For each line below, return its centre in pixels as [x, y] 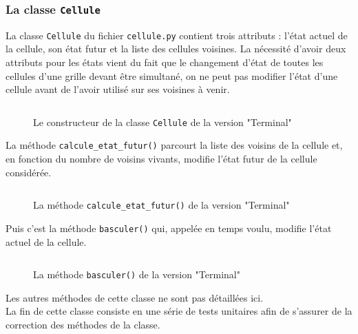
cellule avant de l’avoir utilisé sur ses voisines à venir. [118, 89]
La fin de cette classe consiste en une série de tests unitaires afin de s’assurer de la [179, 311]
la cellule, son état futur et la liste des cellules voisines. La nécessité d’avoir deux [176, 49]
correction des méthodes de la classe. [83, 325]
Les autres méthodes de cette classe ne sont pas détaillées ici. [135, 297]
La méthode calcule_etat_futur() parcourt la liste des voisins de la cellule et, [174, 145]
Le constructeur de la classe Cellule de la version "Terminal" [162, 122]
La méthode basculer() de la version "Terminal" [137, 274]
